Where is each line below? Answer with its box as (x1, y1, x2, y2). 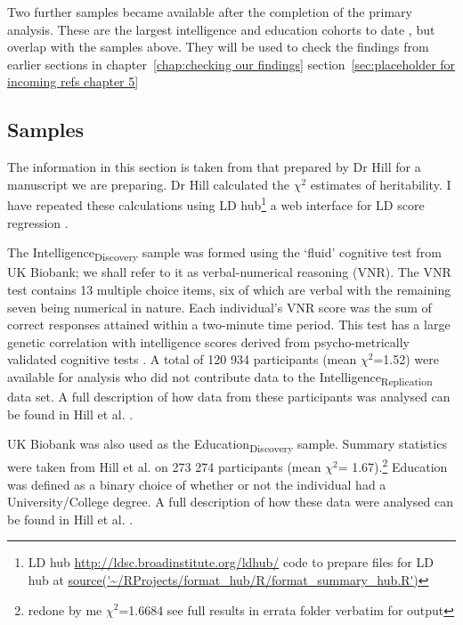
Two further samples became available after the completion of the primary (7, 3, 412, 20)
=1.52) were (373, 350, 439, 369)
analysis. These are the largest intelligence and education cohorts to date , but (7, 20, 435, 38)
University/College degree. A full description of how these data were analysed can (7, 492, 453, 511)
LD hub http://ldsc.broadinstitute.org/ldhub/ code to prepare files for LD (28, 553, 434, 572)
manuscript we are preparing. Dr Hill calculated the (7, 175, 290, 193)
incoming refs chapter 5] (7, 72, 139, 91)
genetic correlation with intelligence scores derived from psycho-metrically (7, 332, 410, 351)
